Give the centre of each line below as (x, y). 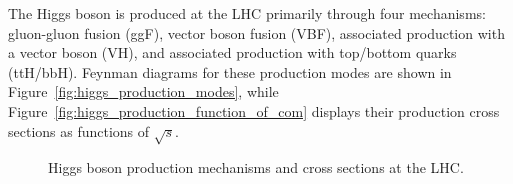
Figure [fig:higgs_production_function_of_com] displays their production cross (254, 110)
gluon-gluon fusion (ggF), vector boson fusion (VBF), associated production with (256, 32)
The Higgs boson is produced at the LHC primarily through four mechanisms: (247, 13)
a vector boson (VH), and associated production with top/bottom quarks (232, 52)
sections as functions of (79, 130)
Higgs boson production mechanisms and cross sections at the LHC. (256, 167)
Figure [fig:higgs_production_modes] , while (143, 91)
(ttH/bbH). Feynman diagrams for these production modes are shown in (230, 71)
